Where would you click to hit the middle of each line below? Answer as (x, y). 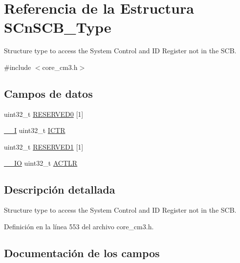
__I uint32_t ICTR (35, 130)
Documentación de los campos (82, 252)
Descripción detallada (60, 189)
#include (18, 67)
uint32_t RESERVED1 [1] (44, 146)
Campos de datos (48, 93)
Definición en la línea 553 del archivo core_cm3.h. (79, 226)
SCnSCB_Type (58, 27)
